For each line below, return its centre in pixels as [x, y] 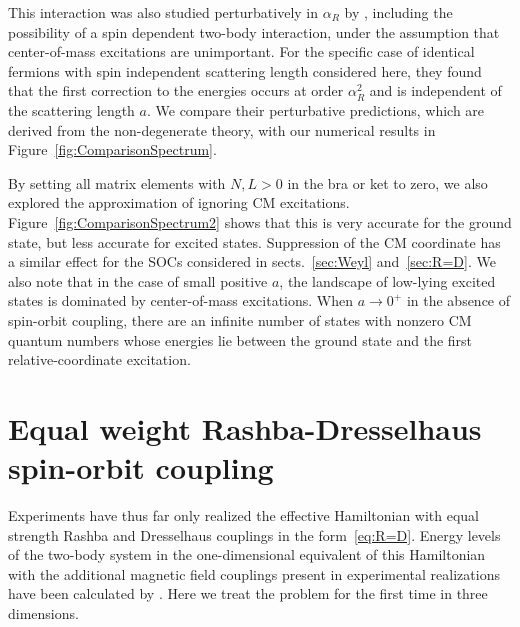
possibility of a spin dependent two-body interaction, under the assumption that [254, 31]
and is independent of [435, 90]
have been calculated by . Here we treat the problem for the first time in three [248, 593]
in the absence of [458, 300]
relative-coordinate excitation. [99, 359]
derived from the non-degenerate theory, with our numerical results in [222, 129]
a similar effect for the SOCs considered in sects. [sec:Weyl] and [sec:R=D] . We [252, 261]
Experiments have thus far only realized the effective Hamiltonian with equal [244, 515]
